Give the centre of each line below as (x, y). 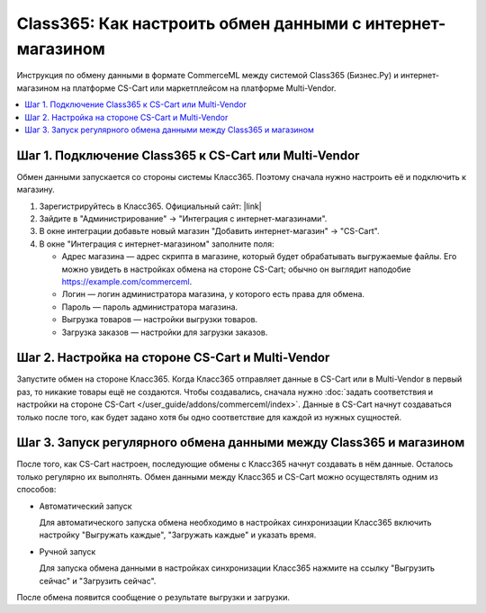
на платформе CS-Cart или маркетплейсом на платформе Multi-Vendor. (199, 88)
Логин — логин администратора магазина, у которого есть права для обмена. (213, 294)
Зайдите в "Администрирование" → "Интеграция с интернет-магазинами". (183, 218)
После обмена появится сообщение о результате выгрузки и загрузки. (153, 597)
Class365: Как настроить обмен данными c (189, 23)
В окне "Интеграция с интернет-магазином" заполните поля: (157, 244)
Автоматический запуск (85, 506)
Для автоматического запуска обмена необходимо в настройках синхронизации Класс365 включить (235, 523)
